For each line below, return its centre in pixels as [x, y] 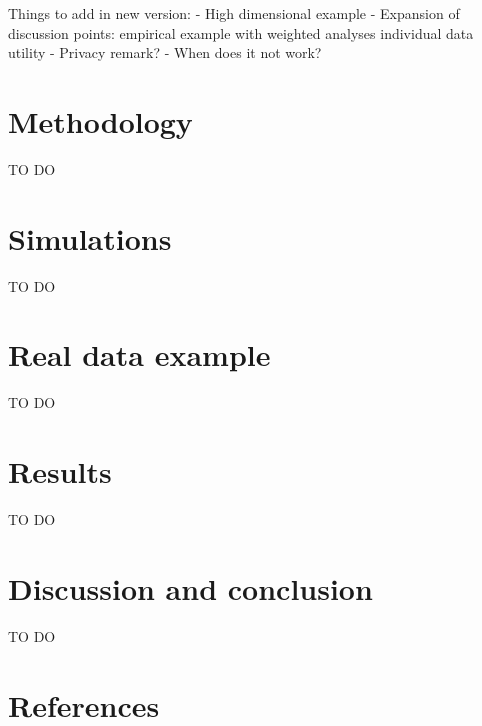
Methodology [100, 120]
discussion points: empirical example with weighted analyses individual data [241, 32]
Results [60, 471]
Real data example [139, 354]
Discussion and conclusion [190, 587]
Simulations [90, 237]
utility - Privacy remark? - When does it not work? [165, 52]
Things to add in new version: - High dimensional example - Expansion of [234, 13]
